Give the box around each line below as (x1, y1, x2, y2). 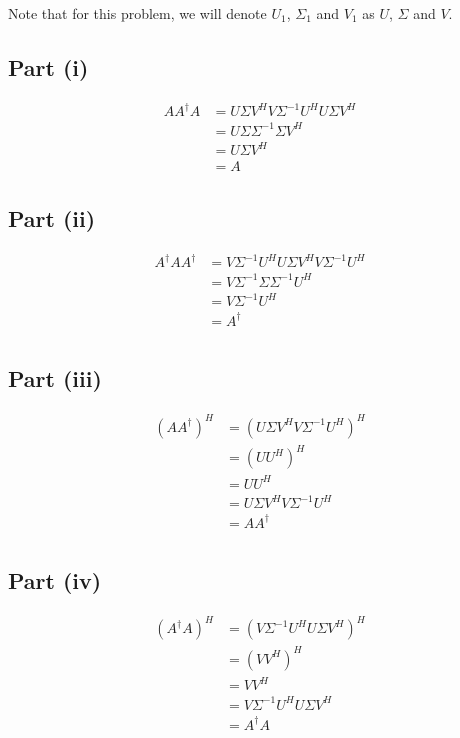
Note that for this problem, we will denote (8, 3, 267, 23)
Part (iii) (8, 363, 102, 394)
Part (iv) (8, 565, 102, 596)
